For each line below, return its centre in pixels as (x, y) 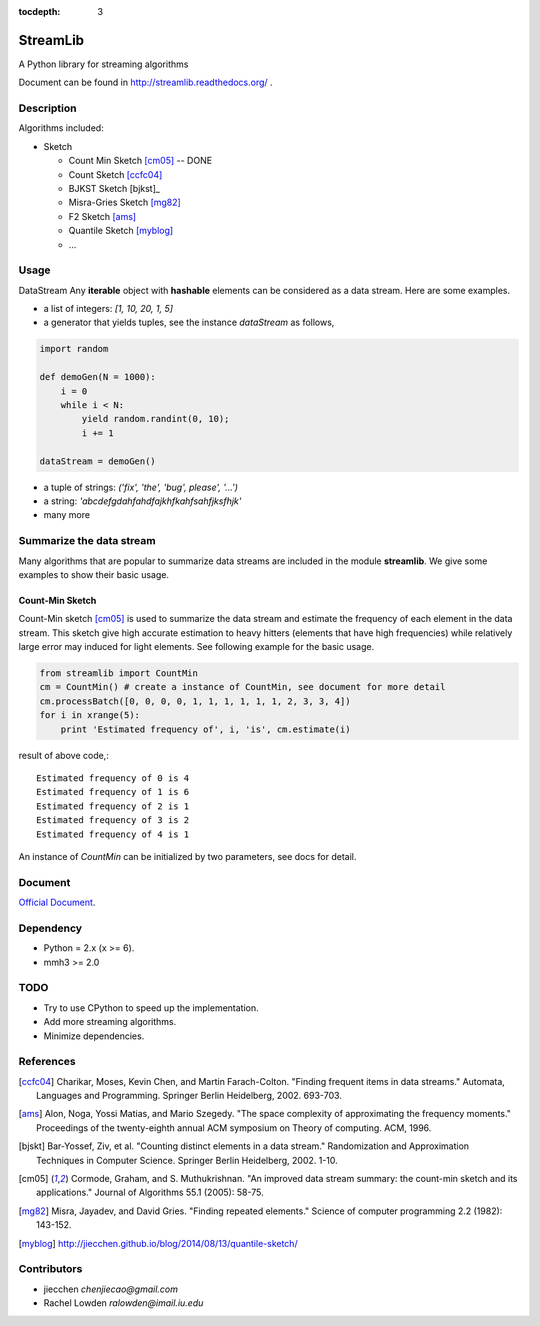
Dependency (50, 928)
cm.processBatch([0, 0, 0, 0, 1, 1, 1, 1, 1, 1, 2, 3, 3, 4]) (195, 701)
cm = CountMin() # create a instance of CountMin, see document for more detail (242, 687)
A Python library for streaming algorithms (103, 64)
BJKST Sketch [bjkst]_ (114, 188)
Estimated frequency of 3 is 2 (113, 820)
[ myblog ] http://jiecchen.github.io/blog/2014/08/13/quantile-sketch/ (158, 1243)
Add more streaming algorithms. (110, 1022)
